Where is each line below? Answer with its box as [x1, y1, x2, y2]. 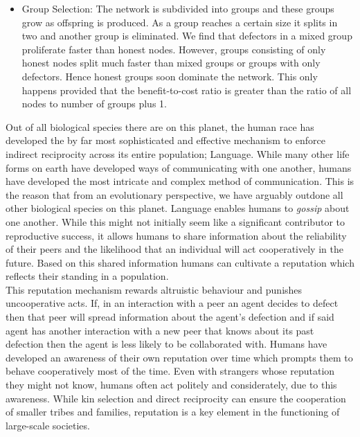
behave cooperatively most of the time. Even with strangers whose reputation [6, 364, 335, 378]
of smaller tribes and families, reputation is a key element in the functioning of [6, 404, 340, 419]
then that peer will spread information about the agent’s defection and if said [6, 310, 334, 324]
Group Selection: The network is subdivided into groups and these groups [21, 1, 334, 15]
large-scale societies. [6, 418, 90, 432]
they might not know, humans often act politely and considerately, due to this [6, 377, 337, 392]
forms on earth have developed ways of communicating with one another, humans [6, 160, 352, 175]
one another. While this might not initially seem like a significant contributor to [6, 214, 345, 229]
